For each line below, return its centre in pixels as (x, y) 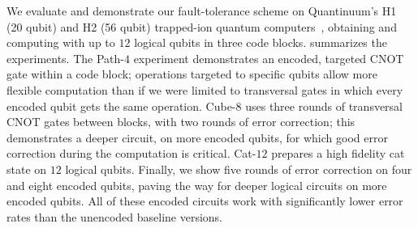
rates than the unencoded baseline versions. (114, 216)
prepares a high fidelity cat (338, 153)
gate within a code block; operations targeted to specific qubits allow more (192, 74)
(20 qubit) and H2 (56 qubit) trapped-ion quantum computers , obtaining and (202, 26)
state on (27, 169)
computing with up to (61, 42)
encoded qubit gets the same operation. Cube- (121, 106)
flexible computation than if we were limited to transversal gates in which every (205, 89)
